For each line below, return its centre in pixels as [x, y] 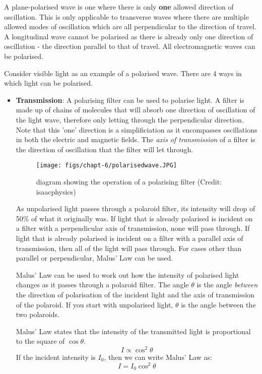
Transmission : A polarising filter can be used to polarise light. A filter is [130, 100]
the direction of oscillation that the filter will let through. [105, 149]
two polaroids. [38, 314]
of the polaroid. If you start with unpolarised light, [94, 304]
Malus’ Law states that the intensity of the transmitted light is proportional [133, 331]
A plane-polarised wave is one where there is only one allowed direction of [119, 7]
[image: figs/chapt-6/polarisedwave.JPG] [106, 166]
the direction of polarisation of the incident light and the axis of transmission [135, 294]
